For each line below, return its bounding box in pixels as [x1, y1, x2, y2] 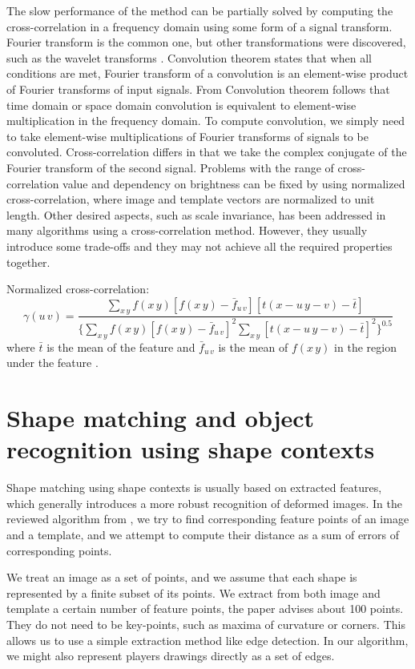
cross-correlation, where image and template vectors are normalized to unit [6, 191, 375, 208]
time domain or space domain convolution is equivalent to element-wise [6, 96, 357, 113]
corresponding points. [6, 542, 112, 558]
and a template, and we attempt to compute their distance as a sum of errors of [6, 526, 400, 542]
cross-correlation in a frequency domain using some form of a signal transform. [6, 18, 393, 34]
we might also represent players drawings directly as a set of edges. [6, 647, 335, 664]
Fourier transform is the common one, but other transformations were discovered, [6, 34, 406, 50]
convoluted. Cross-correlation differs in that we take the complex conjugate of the [6, 143, 407, 160]
